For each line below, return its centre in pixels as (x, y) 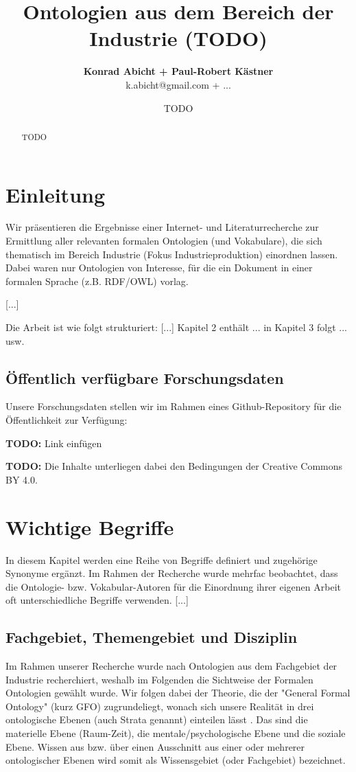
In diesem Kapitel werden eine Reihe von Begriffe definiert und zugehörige (162, 559)
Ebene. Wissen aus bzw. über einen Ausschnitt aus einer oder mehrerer (155, 746)
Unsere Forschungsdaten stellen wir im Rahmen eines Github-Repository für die (174, 406)
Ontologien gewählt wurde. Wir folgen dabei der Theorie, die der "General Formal (178, 693)
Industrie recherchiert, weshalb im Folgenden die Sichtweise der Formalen (159, 679)
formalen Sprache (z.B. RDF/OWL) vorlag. (97, 281)
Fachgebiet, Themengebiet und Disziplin (152, 637)
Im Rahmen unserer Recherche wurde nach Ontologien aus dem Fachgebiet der (171, 666)
